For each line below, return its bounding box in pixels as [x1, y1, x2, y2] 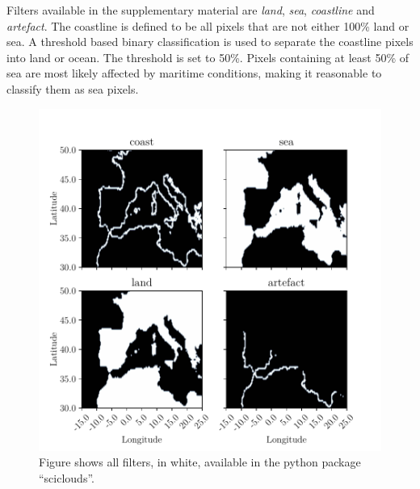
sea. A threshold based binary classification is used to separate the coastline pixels [6, 33, 414, 50]
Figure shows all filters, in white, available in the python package [39, 453, 361, 470]
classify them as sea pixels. [6, 80, 139, 97]
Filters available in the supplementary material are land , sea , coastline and [6, 2, 375, 18]
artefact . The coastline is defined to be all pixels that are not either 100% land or [6, 17, 409, 34]
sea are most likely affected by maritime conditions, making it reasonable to [6, 65, 382, 81]
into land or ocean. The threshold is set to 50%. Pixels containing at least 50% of [6, 48, 409, 65]
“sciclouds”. [39, 469, 94, 486]
